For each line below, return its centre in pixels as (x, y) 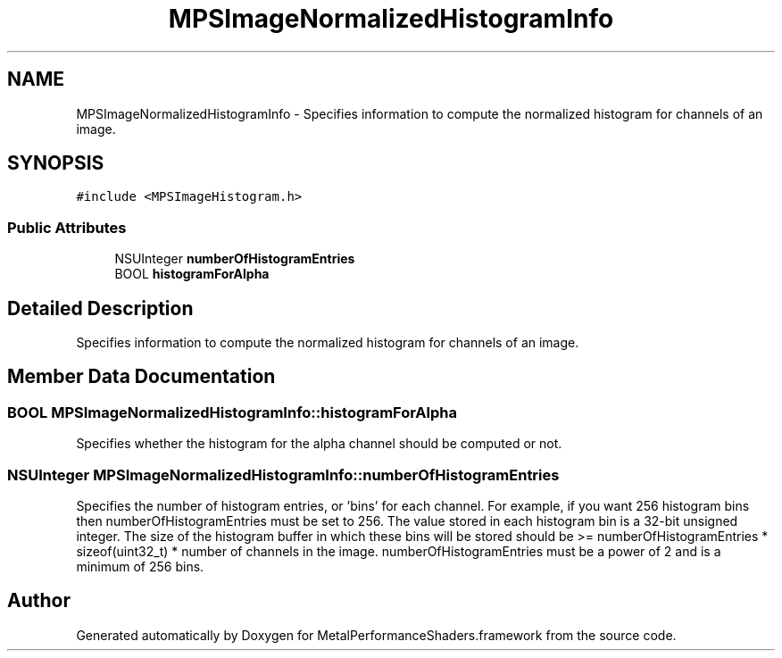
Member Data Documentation (141, 377)
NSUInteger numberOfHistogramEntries (235, 259)
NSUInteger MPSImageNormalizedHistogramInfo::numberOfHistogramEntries (283, 475)
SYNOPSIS (56, 163)
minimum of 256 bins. (140, 566)
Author (39, 601)
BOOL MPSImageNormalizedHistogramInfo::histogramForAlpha (232, 412)
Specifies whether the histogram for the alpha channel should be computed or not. (319, 444)
